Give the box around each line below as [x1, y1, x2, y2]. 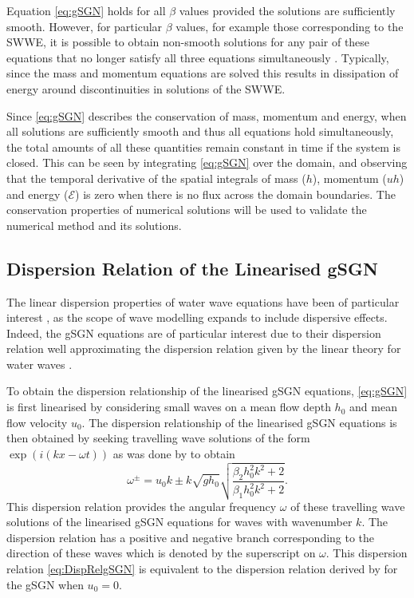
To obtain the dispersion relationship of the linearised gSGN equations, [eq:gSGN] [6, 382, 408, 399]
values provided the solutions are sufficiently [179, 2, 396, 18]
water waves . [6, 355, 73, 372]
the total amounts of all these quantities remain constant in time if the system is [6, 138, 401, 155]
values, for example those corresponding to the [175, 18, 404, 34]
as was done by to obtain [112, 445, 235, 461]
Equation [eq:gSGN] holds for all [6, 2, 166, 18]
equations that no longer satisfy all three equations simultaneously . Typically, [6, 49, 389, 65]
